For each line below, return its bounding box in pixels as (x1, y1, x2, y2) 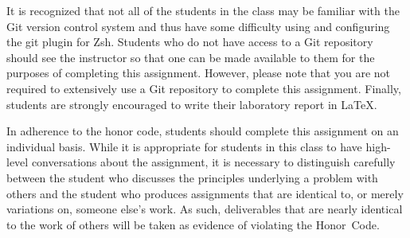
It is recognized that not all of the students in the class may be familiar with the (6, 2, 400, 18)
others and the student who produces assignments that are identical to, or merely (6, 185, 404, 201)
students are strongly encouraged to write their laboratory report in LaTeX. (6, 96, 377, 112)
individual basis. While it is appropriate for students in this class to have (6, 138, 362, 154)
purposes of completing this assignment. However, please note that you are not (6, 64, 390, 81)
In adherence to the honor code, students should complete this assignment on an (6, 123, 399, 139)
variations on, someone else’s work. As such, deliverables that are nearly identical (6, 201, 403, 217)
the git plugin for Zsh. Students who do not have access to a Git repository (6, 33, 373, 50)
